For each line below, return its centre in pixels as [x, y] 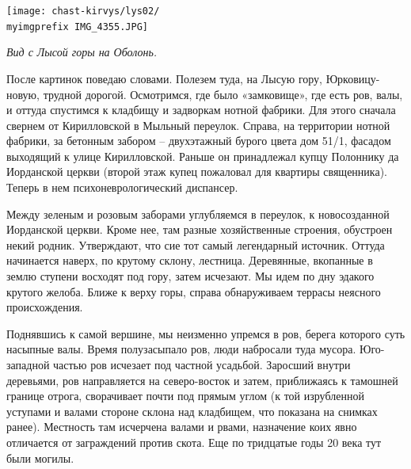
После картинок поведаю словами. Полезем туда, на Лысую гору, [164, 78]
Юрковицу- [353, 78]
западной [28, 364]
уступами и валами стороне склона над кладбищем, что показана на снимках [192, 411]
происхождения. [45, 307]
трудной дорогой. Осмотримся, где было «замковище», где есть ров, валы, [223, 94]
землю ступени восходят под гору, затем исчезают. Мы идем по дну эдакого [190, 276]
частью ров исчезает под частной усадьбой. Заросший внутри [202, 364]
